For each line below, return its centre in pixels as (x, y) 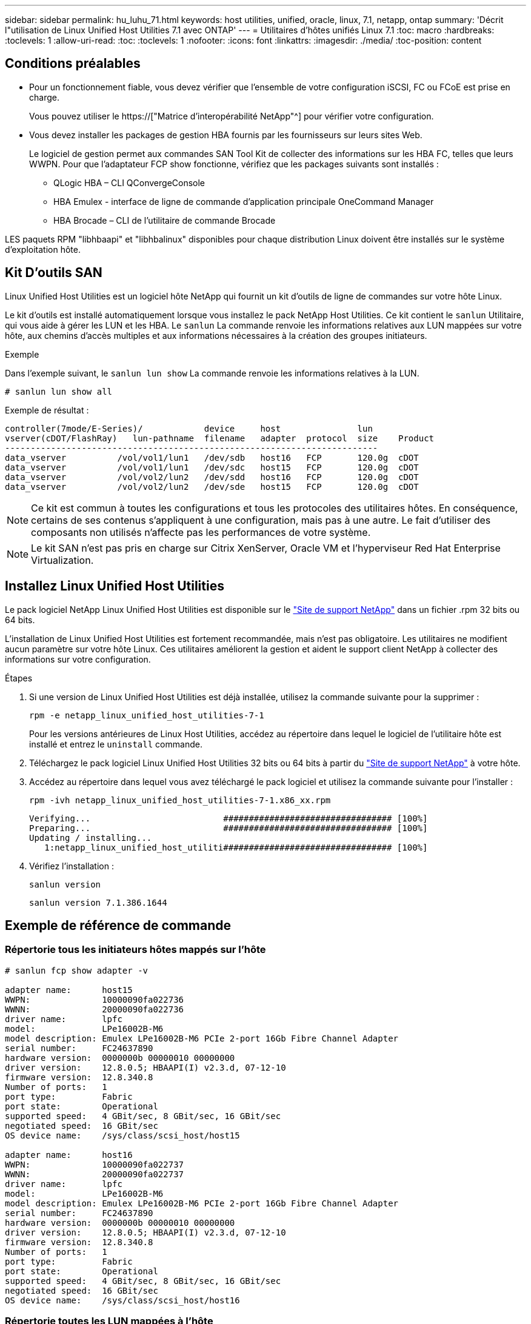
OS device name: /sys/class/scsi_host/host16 (122, 1300)
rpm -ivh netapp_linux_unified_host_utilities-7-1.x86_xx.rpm (180, 800)
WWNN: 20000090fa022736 (95, 1009)
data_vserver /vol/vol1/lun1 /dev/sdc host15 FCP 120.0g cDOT (212, 467)
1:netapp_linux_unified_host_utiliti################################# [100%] (236, 847)
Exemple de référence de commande (118, 925)
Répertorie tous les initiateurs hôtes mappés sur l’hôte (135, 950)
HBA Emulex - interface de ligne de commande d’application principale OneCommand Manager (244, 201)
